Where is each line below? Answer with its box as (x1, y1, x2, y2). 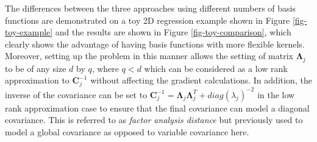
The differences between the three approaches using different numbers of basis (5, 2, 296, 14)
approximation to (5, 74, 69, 87)
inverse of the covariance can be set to (5, 88, 148, 101)
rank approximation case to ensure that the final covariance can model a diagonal (5, 101, 310, 114)
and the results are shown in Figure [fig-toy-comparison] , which (55, 26, 291, 38)
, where (91, 62, 119, 74)
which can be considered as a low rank (144, 62, 288, 74)
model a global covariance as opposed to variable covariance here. (5, 125, 249, 138)
